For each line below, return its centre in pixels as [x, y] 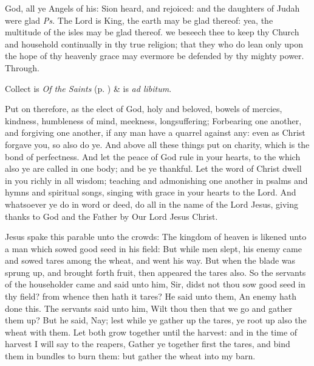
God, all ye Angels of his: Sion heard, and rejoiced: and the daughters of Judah [152, 8]
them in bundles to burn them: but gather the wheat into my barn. [130, 356]
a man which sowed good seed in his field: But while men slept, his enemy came [153, 248]
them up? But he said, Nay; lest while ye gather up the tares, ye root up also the [156, 320]
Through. [22, 67]
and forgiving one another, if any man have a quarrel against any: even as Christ [155, 132]
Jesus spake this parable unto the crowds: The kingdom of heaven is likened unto [156, 237]
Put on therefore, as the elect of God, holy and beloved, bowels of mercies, [144, 109]
